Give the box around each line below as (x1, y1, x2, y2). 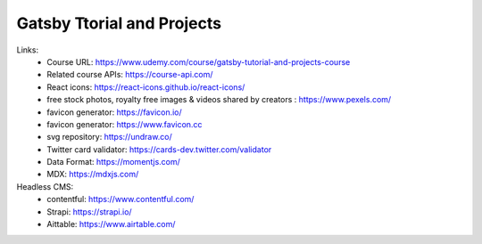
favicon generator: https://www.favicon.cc (46, 118, 203, 129)
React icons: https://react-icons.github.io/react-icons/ (46, 81, 245, 93)
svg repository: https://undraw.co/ (46, 132, 173, 142)
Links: (16, 45, 39, 55)
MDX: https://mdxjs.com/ (46, 169, 139, 180)
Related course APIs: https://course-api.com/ (46, 69, 213, 80)
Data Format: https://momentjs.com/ (46, 157, 180, 167)
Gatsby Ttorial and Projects (16, 13, 222, 33)
